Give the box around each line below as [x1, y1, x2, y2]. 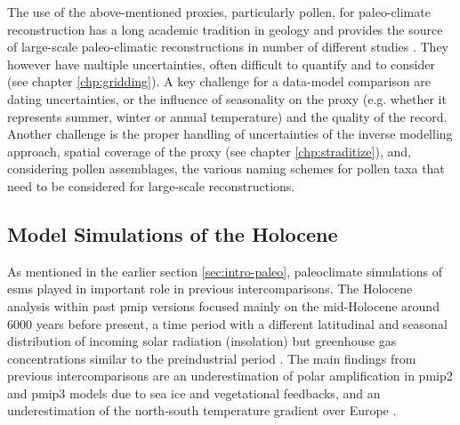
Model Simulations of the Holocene [7, 220, 338, 247]
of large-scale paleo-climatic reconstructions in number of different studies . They [7, 37, 448, 56]
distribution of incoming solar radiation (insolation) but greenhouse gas [7, 332, 397, 350]
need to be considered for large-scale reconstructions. [7, 176, 295, 195]
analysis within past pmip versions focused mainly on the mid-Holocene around [7, 296, 440, 315]
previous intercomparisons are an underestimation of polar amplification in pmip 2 [7, 366, 453, 385]
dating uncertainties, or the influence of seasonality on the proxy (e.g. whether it [7, 89, 447, 108]
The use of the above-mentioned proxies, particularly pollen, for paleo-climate [7, 3, 431, 20]
